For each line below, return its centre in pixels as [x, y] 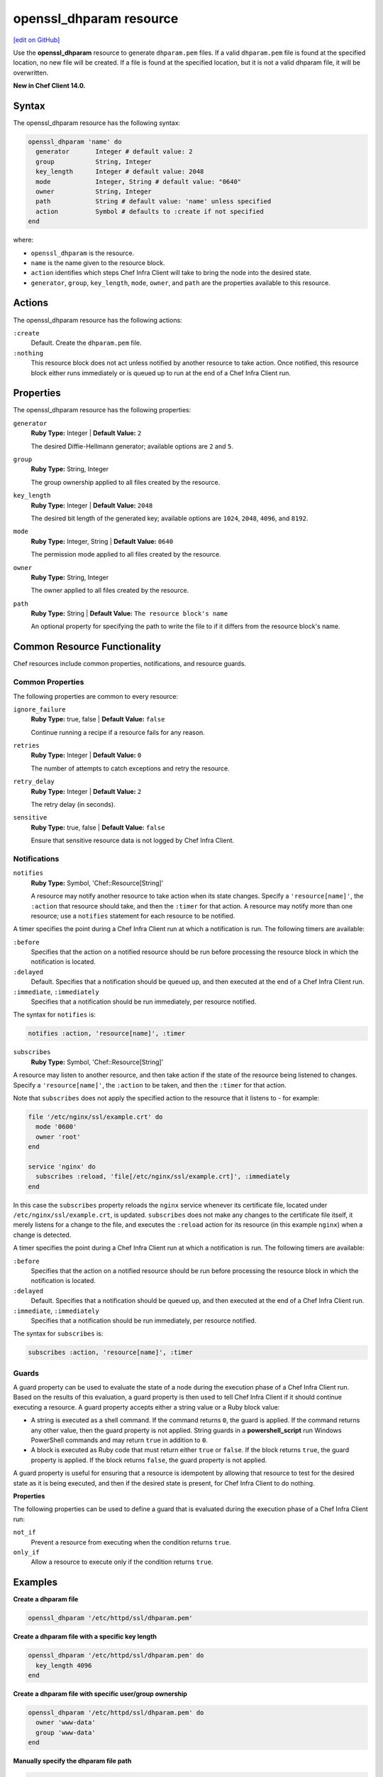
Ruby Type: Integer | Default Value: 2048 [92, 505]
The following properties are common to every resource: [96, 696]
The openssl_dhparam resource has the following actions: [98, 320]
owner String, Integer [94, 191]
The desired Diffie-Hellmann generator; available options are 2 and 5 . [132, 446]
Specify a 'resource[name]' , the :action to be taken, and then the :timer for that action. [150, 1085]
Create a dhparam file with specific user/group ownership [100, 1693]
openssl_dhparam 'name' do [75, 142]
